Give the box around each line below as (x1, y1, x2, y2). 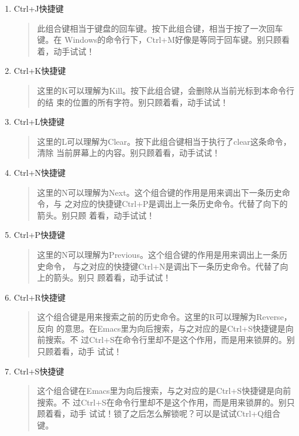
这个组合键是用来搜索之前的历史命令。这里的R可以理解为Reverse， (37, 311, 292, 323)
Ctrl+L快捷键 (13, 115, 65, 128)
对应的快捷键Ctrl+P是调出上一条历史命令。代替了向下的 (73, 197, 288, 210)
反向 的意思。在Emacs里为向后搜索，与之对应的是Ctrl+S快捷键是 (37, 322, 286, 334)
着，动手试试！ (37, 45, 95, 57)
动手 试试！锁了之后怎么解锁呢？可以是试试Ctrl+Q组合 (70, 407, 280, 420)
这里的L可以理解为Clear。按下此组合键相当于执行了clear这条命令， (37, 135, 291, 147)
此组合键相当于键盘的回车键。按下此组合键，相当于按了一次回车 (37, 22, 283, 34)
